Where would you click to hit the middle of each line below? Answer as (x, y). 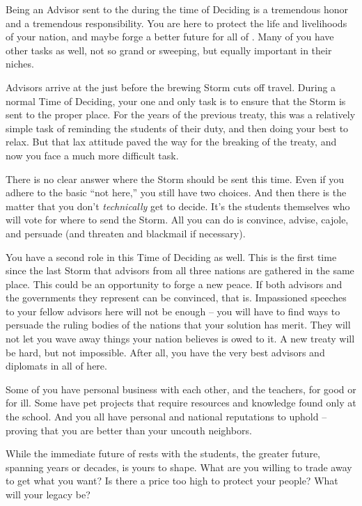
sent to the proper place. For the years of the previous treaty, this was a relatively (181, 114)
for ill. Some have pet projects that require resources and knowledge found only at (181, 403)
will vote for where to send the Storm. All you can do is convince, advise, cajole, (177, 220)
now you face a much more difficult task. (92, 155)
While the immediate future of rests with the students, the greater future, (163, 453)
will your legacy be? (48, 494)
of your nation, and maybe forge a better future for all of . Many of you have (170, 37)
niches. (20, 64)
